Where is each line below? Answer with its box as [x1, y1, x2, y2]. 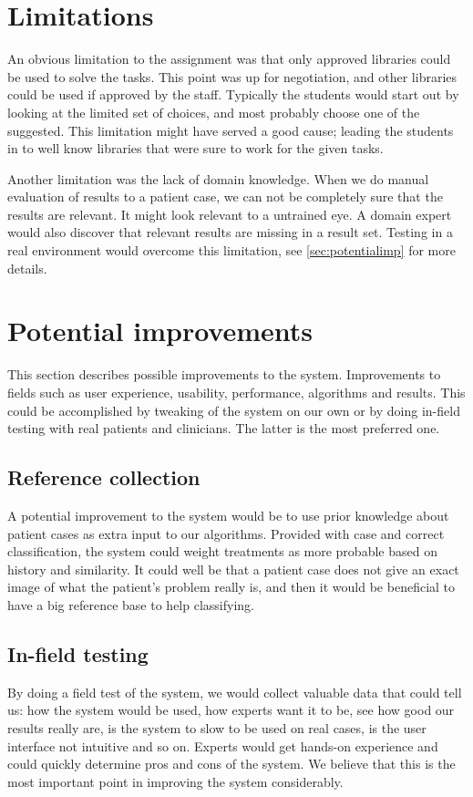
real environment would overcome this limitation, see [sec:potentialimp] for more [7, 241, 456, 260]
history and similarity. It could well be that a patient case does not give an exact [7, 559, 459, 578]
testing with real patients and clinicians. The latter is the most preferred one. [7, 419, 440, 438]
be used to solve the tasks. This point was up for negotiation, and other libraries [7, 67, 458, 86]
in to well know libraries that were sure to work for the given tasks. [7, 139, 384, 158]
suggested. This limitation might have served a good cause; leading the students [7, 120, 454, 140]
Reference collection [7, 463, 201, 492]
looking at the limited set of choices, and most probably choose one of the [7, 102, 420, 121]
